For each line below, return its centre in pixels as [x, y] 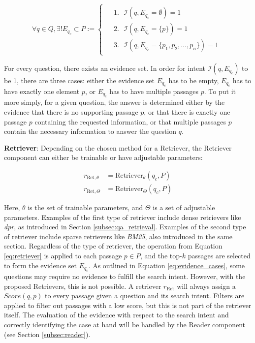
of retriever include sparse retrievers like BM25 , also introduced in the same [118, 236]
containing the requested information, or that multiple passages [130, 121]
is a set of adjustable [184, 207]
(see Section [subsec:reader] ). [47, 334]
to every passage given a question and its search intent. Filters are [144, 296]
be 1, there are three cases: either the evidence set [79, 80]
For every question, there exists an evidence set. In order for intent [105, 68]
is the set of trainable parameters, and [85, 207]
